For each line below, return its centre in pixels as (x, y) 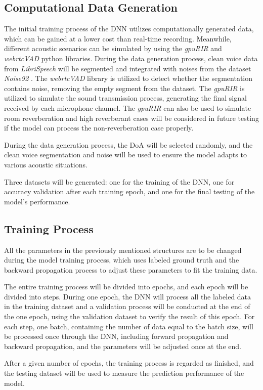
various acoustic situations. (46, 164)
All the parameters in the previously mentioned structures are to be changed (123, 250)
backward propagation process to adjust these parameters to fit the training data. (131, 269)
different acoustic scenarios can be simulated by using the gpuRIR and (113, 48)
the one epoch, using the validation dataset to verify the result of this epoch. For (129, 316)
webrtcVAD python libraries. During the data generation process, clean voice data (131, 58)
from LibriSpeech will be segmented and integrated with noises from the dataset (128, 68)
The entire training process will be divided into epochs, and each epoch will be (126, 287)
